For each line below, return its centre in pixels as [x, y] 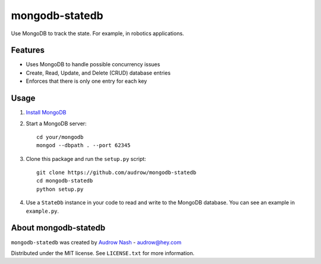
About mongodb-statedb [58, 228]
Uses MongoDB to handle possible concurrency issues [93, 64]
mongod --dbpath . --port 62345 [84, 145]
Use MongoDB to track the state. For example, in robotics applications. [97, 33]
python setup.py [60, 189]
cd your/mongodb [60, 137]
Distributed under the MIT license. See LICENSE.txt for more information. [103, 253]
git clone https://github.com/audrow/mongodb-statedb [116, 173]
